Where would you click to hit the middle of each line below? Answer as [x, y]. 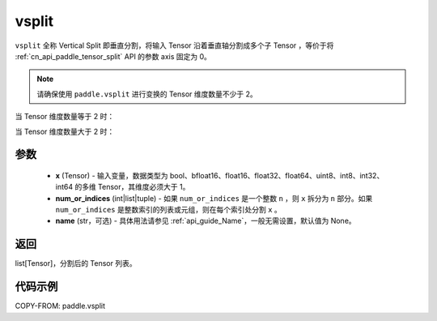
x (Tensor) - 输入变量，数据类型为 [112, 175]
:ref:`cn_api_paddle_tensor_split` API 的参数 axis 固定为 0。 [113, 56]
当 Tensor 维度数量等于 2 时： [65, 117]
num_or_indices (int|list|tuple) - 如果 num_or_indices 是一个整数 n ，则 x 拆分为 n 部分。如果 [214, 198]
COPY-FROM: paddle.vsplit [60, 306]
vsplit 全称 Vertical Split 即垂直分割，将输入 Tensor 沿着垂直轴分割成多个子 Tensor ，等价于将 [174, 45]
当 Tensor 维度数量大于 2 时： [65, 131]
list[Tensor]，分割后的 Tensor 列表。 [76, 263]
